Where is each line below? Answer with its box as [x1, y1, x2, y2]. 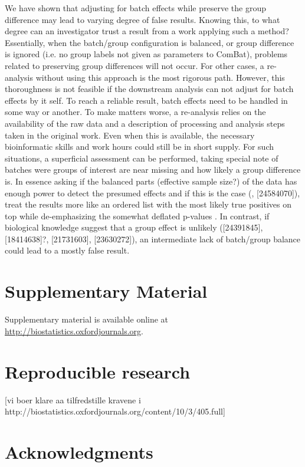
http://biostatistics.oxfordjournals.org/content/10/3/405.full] [5, 405, 225, 417]
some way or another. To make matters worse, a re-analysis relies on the [5, 106, 266, 118]
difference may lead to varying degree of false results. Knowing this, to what [5, 13, 280, 25]
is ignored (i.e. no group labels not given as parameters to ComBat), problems [5, 48, 288, 60]
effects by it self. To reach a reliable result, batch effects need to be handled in [5, 94, 288, 106]
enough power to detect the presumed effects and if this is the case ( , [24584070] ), [5, 186, 300, 199]
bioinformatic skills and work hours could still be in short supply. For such [5, 140, 274, 153]
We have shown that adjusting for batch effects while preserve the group [5, 2, 267, 14]
